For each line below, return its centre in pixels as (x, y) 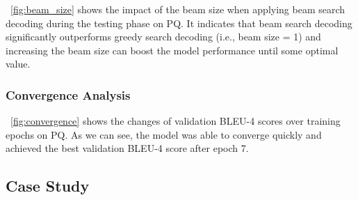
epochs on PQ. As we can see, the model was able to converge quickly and (164, 134)
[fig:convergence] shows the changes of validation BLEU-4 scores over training (176, 121)
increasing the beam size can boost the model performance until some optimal (172, 50)
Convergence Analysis (68, 94)
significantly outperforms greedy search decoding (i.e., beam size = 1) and (163, 37)
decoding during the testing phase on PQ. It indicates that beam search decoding (179, 23)
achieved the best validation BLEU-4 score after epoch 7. (127, 148)
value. (18, 64)
